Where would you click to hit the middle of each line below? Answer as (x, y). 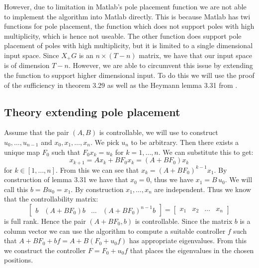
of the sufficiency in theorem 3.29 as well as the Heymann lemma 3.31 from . (121, 85)
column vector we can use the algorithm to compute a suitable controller (115, 231)
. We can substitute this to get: (206, 152)
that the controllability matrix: (51, 199)
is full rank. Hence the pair (45, 221)
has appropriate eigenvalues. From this (188, 240)
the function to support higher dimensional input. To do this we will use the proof (129, 75)
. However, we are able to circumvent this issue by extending (161, 65)
